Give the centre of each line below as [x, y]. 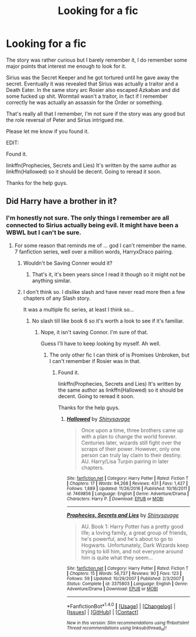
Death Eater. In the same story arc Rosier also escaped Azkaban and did [93, 90]
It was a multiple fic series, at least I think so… [78, 309]
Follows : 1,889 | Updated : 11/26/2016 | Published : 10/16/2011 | [128, 488]
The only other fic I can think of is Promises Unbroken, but [119, 355]
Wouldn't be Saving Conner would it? [68, 263]
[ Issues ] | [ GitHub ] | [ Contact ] [103, 612]
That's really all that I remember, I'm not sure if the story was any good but [96, 114]
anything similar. [52, 280]
